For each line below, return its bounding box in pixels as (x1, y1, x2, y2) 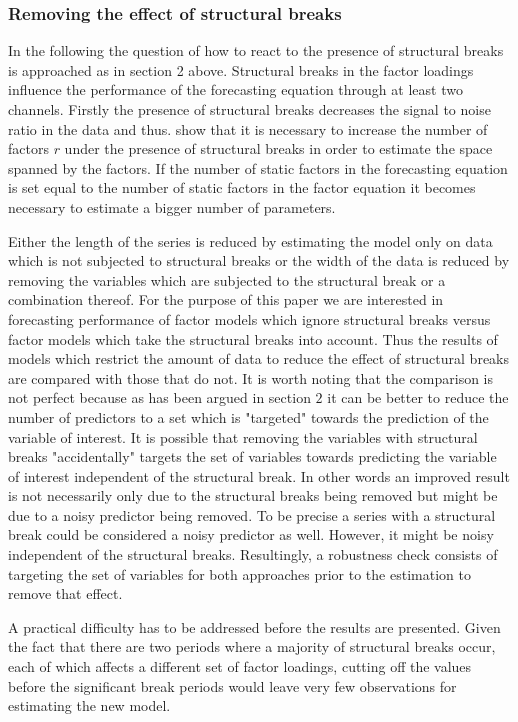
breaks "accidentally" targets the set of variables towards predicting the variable (8, 446, 497, 467)
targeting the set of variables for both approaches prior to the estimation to (8, 563, 471, 584)
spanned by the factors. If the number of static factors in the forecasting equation (8, 157, 508, 178)
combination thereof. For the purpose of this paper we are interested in (8, 289, 444, 310)
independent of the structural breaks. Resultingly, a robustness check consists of (8, 544, 498, 565)
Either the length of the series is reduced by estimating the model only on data (8, 230, 493, 251)
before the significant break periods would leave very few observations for (8, 675, 457, 696)
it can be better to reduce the (327, 387, 509, 408)
